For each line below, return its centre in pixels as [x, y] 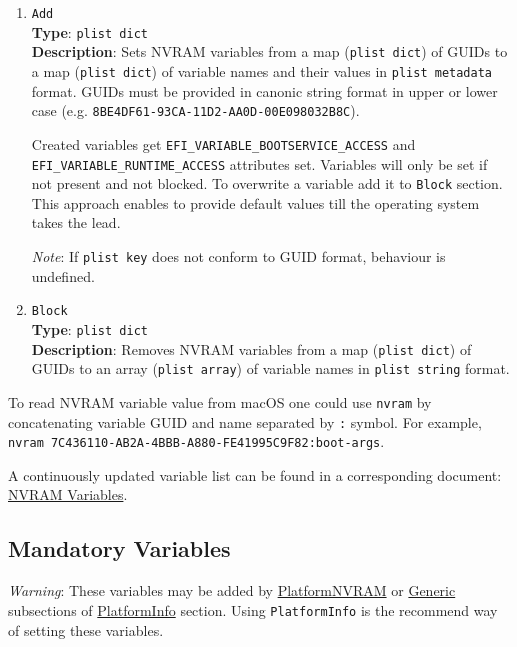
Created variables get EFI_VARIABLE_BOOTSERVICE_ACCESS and [223, 143]
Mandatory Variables [119, 548]
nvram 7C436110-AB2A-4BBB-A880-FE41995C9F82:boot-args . [196, 441]
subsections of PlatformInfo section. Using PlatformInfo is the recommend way [253, 609]
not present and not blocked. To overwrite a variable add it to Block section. [267, 183]
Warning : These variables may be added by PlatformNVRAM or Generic [232, 590]
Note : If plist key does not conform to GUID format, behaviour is [238, 256]
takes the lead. [76, 222]
